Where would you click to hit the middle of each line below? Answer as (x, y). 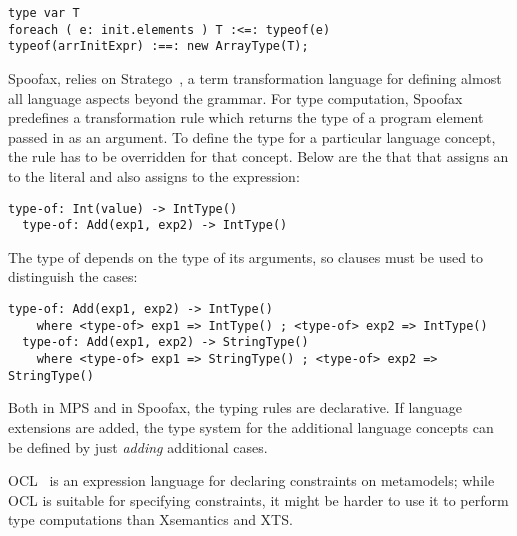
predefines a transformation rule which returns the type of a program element (246, 117)
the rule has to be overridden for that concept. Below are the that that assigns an (258, 156)
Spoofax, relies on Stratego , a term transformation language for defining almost (255, 77)
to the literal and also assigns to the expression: (154, 175)
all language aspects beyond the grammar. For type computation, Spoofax (235, 97)
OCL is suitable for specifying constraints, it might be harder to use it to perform (258, 499)
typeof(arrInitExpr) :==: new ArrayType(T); (158, 46)
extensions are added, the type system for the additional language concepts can (251, 426)
